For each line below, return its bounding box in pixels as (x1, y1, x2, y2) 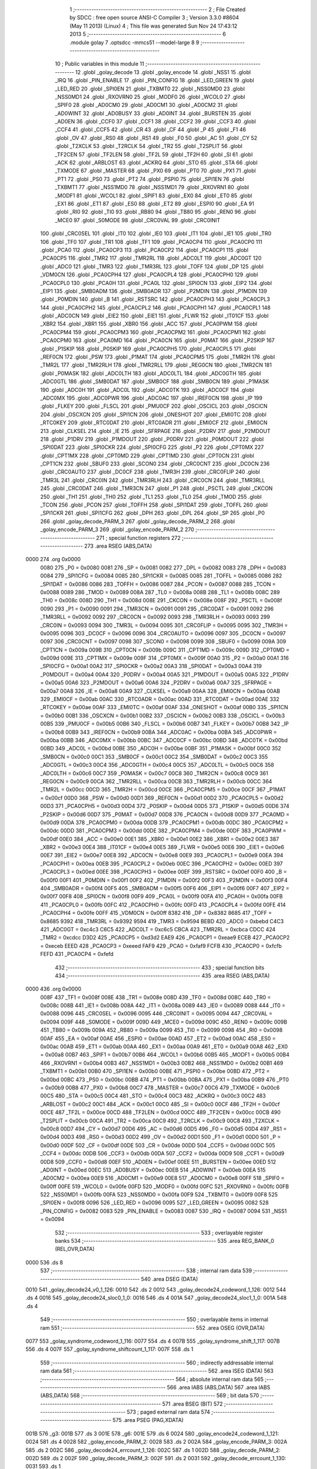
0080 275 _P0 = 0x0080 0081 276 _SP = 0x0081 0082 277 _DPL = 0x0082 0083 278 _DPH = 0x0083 (40, 564, 286, 571)
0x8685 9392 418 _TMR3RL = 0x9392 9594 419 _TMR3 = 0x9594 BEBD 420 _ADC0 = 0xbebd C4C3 (40, 917, 284, 925)
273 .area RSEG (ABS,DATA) (84, 542, 153, 549)
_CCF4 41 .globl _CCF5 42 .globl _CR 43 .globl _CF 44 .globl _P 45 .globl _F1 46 (55, 126, 247, 133)
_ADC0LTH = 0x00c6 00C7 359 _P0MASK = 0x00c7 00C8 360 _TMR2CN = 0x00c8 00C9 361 (40, 770, 268, 777)
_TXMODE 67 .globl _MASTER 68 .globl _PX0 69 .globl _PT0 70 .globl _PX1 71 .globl (55, 167, 256, 175)
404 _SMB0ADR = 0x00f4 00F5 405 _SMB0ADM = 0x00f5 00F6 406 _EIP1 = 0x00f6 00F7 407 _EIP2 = (40, 885, 290, 892)
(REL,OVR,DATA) (55, 1246, 95, 1253)
